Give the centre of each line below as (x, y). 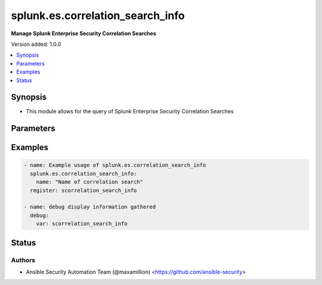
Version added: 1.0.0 (36, 44)
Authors (23, 260)
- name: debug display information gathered (90, 207)
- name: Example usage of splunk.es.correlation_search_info (115, 165)
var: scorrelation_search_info (82, 224)
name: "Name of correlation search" (89, 182)
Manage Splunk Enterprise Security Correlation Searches (83, 33)
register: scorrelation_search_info (83, 190)
